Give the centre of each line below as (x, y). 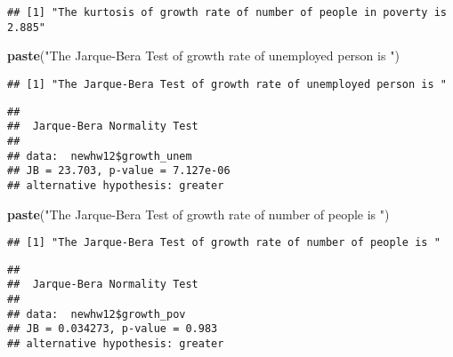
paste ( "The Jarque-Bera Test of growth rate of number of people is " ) (198, 214)
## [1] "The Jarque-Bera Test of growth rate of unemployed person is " (227, 84)
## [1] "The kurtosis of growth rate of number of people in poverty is (227, 12)
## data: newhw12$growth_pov (97, 314)
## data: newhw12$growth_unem (100, 156)
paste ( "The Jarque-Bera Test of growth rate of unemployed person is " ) (203, 56)
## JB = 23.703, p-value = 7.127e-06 (119, 171)
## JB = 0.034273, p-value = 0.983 (113, 329)
